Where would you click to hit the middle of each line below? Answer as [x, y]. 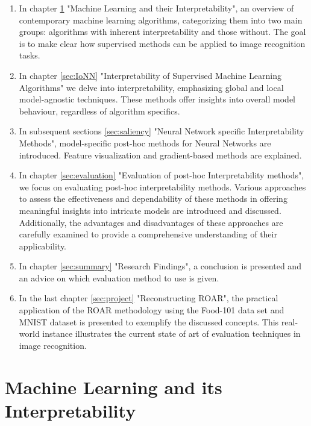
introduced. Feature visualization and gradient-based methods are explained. [160, 155]
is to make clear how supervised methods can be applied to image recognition [162, 43]
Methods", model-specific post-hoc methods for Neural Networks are [145, 143]
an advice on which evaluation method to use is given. [119, 277]
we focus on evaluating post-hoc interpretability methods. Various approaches [162, 186]
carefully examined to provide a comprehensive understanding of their [148, 234]
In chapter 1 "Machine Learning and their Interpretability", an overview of [156, 8]
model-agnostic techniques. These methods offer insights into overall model [157, 99]
